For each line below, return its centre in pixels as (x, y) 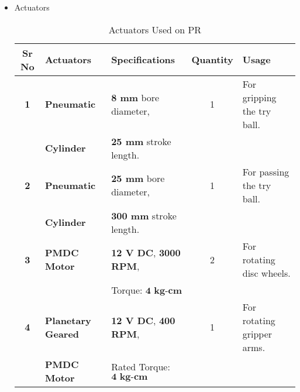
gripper (257, 333)
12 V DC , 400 (143, 320)
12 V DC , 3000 (146, 253)
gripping (259, 97)
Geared (62, 333)
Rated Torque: (141, 367)
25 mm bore (138, 178)
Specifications (143, 60)
